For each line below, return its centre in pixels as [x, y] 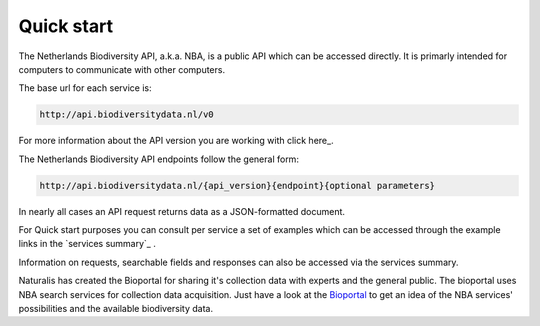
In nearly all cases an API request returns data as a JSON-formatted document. [181, 211]
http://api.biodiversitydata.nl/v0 [126, 114]
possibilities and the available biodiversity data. [116, 308]
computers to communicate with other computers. [121, 69]
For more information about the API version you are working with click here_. [176, 141]
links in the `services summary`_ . [87, 244]
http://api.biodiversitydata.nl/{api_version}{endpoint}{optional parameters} [237, 185]
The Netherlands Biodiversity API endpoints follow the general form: [159, 159]
